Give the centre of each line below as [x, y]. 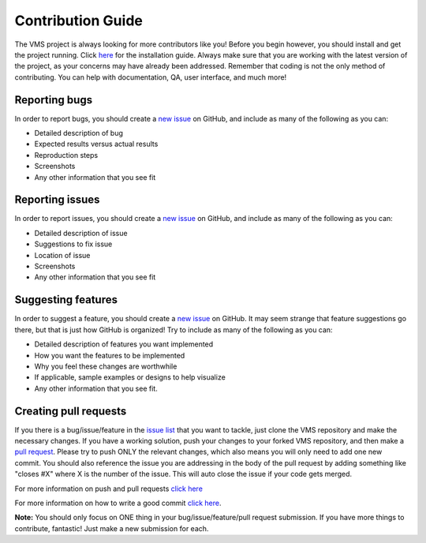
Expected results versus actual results [96, 144]
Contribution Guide [79, 21]
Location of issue [62, 255]
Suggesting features [66, 300]
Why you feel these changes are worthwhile [106, 366]
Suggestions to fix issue [73, 244]
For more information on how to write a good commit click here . [118, 503]
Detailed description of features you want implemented [124, 344]
